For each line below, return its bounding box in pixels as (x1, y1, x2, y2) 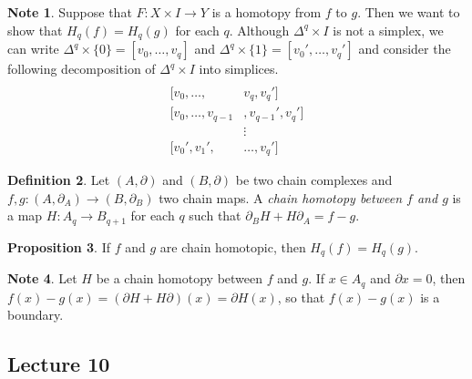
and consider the (358, 39, 451, 58)
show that (7, 20, 63, 39)
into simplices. (199, 59, 279, 78)
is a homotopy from (211, 3, 322, 21)
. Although (229, 20, 290, 39)
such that (189, 206, 241, 225)
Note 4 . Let (7, 269, 77, 288)
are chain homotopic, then (159, 237, 306, 256)
